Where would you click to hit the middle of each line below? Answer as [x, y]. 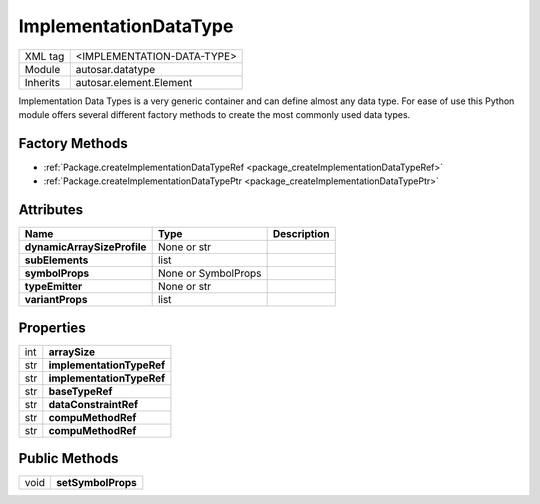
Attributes [51, 210]
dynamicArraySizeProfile [85, 247]
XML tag [44, 56]
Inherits [42, 82]
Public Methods [68, 458]
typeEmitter [53, 287]
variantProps [56, 300]
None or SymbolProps [209, 273]
